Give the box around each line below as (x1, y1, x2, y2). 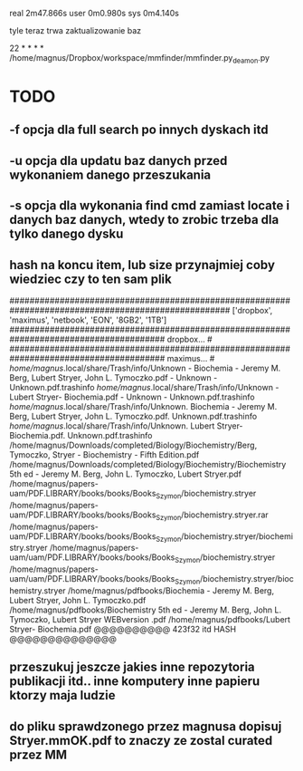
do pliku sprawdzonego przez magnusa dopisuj (9, 718, 282, 734)
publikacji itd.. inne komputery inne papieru (9, 674, 260, 689)
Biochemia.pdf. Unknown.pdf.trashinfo (9, 429, 153, 440)
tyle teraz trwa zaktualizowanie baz (9, 25, 142, 35)
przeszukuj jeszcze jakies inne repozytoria (9, 660, 255, 675)
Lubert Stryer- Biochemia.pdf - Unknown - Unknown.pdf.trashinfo (9, 391, 255, 402)
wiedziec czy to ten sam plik (9, 271, 172, 286)
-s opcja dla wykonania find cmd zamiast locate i (9, 198, 290, 214)
